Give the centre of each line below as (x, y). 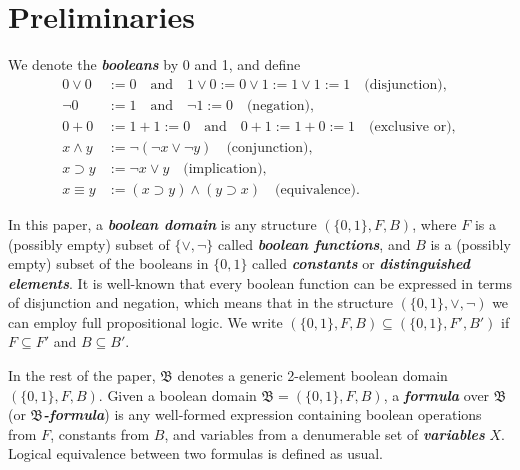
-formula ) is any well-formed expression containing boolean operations (262, 414)
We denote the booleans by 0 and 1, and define (154, 64)
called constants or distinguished (361, 263)
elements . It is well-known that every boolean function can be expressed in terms (260, 282)
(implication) (223, 168)
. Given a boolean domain (177, 394)
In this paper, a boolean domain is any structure (162, 223)
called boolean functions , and (314, 243)
